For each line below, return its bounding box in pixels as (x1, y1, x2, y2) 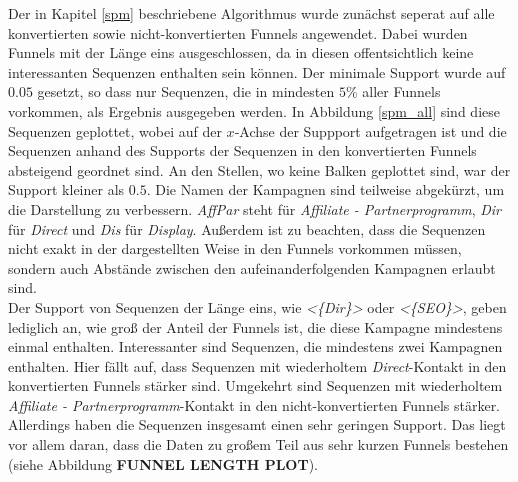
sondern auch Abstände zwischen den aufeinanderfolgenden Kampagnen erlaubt (8, 257, 496, 278)
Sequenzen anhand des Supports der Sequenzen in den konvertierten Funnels (8, 140, 477, 161)
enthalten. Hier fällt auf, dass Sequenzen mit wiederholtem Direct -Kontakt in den (8, 355, 507, 376)
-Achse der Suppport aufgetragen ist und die (234, 120, 507, 141)
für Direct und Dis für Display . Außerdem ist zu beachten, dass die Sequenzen (8, 218, 486, 239)
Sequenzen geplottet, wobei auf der (8, 120, 222, 141)
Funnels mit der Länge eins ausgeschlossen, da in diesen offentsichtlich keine (8, 42, 474, 63)
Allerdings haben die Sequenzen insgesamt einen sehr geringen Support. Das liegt (8, 414, 506, 435)
